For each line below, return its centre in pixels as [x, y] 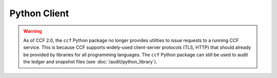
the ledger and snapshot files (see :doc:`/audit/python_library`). [90, 62]
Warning [33, 31]
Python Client [39, 13]
